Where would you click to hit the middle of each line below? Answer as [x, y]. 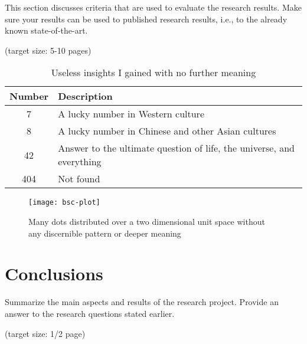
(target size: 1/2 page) [45, 333]
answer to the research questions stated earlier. [90, 313]
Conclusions [54, 273]
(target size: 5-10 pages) [48, 50]
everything [80, 162]
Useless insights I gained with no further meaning [153, 73]
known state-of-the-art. [46, 30]
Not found [79, 179]
